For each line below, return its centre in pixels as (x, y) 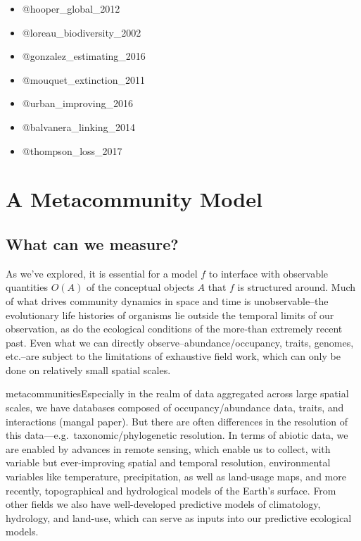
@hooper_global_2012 (71, 8)
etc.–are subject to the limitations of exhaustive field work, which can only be (173, 356)
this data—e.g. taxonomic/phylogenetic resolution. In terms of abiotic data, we (177, 435)
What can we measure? (92, 243)
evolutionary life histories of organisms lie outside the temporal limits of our (170, 315)
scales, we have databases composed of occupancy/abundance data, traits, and (175, 408)
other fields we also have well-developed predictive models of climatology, (163, 504)
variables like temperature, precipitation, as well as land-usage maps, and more (176, 477)
